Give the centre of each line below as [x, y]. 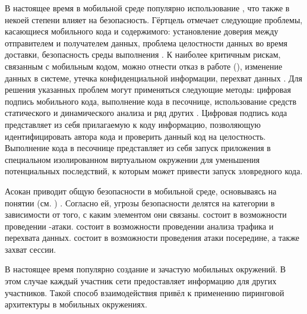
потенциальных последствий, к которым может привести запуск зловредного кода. [154, 171]
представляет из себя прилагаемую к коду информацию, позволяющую [133, 124]
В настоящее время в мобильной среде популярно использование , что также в [147, 8]
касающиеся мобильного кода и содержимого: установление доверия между [142, 31]
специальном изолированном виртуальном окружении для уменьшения [132, 159]
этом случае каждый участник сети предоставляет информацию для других [141, 281]
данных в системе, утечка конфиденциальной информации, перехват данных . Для [153, 78]
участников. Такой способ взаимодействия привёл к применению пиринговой [145, 292]
